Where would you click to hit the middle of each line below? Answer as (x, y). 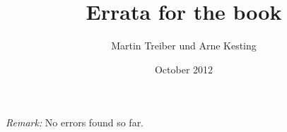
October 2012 (184, 69)
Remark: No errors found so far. (75, 122)
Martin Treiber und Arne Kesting (184, 46)
